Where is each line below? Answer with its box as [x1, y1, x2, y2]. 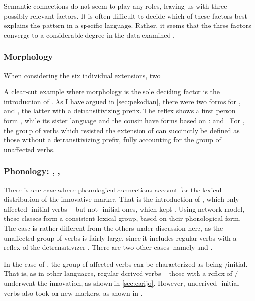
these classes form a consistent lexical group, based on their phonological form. [4, 213, 241, 223]
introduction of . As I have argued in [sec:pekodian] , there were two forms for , [4, 96, 241, 106]
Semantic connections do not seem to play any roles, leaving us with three [4, 1, 227, 11]
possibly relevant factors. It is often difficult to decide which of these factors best [4, 10, 247, 21]
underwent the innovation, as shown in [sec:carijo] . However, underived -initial [4, 277, 239, 288]
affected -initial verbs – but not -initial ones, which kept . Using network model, [4, 203, 245, 214]
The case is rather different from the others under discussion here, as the [4, 222, 223, 233]
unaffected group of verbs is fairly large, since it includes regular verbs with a [4, 232, 237, 243]
